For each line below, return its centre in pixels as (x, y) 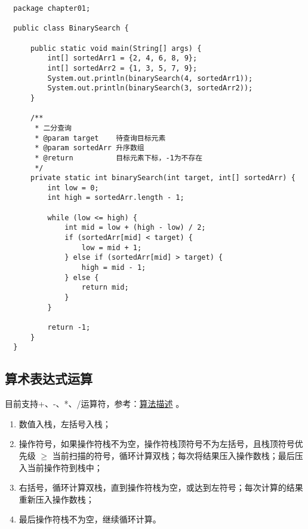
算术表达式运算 (49, 378)
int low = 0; (73, 188)
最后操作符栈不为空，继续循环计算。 (90, 519)
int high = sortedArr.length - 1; (116, 198)
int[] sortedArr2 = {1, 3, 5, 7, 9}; (122, 68)
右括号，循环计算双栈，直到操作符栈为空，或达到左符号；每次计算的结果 (161, 487)
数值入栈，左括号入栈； (65, 423)
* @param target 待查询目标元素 (100, 138)
